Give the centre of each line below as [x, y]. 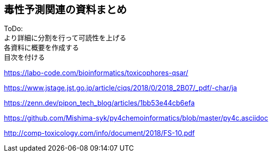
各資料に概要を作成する [41, 48]
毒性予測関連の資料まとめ [65, 9]
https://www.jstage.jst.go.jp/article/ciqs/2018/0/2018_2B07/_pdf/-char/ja [121, 88]
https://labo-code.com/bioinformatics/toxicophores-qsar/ [96, 73]
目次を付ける [24, 57]
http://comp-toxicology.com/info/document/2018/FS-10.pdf [99, 133]
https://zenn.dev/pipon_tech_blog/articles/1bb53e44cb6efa [99, 103]
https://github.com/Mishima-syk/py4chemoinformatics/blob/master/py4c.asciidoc [136, 118]
